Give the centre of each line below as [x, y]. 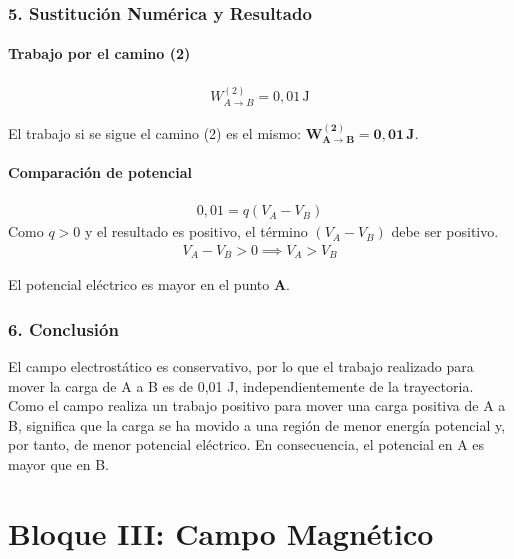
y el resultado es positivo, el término [196, 231]
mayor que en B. [58, 464]
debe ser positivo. [445, 231]
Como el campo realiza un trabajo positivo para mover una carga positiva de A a [257, 405]
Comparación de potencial [100, 171]
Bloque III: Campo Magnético [221, 532]
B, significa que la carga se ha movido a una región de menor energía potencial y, [257, 424]
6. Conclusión [63, 328]
